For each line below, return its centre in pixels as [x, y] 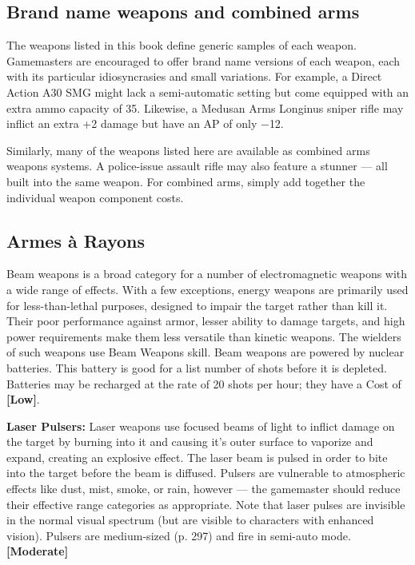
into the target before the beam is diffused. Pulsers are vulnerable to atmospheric [206, 473]
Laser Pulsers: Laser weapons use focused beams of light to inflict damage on [201, 426]
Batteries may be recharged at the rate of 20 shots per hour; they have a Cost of [204, 383]
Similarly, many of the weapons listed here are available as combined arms [188, 150]
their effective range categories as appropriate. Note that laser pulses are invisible [206, 504]
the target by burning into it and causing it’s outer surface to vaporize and [190, 442]
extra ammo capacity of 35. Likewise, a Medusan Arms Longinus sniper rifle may [205, 107]
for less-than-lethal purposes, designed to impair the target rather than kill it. [197, 305]
